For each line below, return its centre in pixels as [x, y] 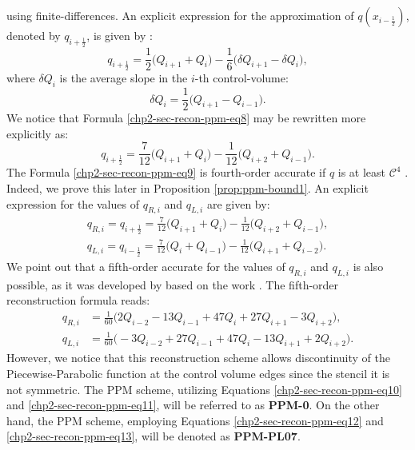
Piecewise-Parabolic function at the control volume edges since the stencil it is [198, 374]
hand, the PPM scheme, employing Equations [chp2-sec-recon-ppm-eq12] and [195, 420]
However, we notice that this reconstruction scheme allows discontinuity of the [198, 358]
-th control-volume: [241, 78]
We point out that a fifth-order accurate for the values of [146, 266]
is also [368, 266]
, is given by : [120, 35]
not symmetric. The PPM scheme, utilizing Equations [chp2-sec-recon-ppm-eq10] [204, 389]
